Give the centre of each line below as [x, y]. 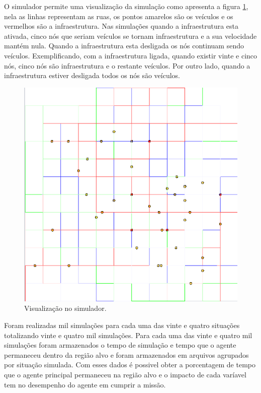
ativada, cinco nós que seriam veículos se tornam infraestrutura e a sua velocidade [130, 36]
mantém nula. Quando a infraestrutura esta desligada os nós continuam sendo [124, 46]
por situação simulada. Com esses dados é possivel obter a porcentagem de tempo [130, 365]
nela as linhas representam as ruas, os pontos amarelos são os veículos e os [119, 16]
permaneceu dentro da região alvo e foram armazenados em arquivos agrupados [126, 354]
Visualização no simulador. [65, 308]
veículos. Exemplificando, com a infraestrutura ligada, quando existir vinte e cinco [131, 55]
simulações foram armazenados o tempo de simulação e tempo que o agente [120, 345]
